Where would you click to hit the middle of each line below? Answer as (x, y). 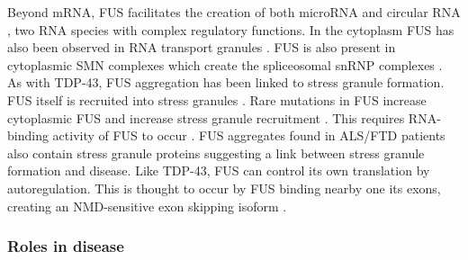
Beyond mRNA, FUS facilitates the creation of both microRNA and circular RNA (234, 12)
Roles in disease (66, 246)
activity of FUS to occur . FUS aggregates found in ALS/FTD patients (249, 135)
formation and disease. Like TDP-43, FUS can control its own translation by (219, 170)
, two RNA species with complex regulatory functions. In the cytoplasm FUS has (231, 29)
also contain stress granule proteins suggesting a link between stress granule (216, 152)
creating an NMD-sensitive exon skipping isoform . (147, 206)
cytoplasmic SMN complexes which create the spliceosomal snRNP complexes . (225, 64)
